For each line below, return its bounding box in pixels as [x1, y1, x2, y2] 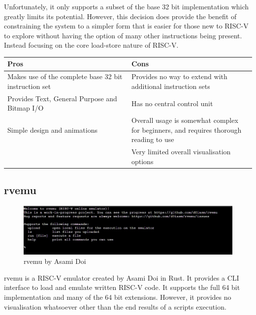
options [131, 156, 154, 166]
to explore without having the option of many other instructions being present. [4, 30, 242, 40]
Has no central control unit [131, 98, 213, 108]
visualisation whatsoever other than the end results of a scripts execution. [4, 301, 226, 312]
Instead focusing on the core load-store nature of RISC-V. [4, 40, 179, 50]
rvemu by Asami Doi [24, 256, 86, 266]
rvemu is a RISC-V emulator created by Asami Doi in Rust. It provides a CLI [4, 272, 239, 283]
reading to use [131, 134, 174, 144]
